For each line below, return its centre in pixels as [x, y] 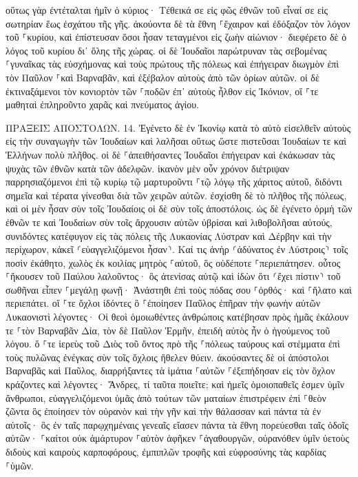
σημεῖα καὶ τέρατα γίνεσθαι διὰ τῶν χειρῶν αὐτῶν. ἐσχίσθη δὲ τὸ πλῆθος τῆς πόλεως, [176, 195]
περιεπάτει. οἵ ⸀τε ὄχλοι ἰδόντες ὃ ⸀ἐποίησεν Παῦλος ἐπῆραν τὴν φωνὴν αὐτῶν [163, 303]
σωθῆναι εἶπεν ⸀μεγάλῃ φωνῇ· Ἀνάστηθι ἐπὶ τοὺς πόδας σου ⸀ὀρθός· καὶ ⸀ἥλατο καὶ [179, 289]
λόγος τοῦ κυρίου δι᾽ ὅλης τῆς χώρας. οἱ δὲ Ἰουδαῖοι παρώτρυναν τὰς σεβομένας [166, 50]
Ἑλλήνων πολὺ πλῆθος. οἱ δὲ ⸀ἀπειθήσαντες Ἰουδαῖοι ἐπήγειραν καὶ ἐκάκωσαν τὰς [170, 154]
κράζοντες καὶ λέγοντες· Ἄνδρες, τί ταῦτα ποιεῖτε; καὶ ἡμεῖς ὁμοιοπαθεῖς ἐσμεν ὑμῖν [175, 384]
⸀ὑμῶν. [20, 465]
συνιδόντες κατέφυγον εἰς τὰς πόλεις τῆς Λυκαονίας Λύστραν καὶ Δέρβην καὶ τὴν [169, 235]
